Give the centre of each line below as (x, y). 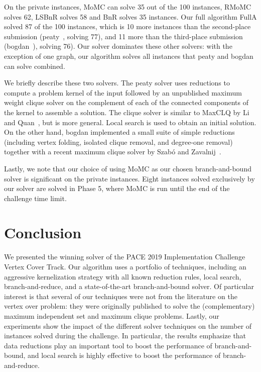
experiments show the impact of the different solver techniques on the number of (128, 325)
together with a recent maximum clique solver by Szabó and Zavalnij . (113, 152)
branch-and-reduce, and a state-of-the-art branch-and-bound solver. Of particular (129, 286)
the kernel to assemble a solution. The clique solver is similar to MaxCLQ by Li (127, 112)
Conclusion (43, 232)
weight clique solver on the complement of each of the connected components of (126, 102)
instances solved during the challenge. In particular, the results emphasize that (125, 336)
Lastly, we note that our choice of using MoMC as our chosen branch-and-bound (128, 168)
